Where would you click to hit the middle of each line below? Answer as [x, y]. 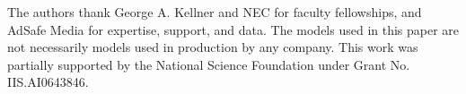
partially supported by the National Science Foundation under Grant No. [209, 64]
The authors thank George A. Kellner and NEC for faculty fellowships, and [215, 12]
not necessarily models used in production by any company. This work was [213, 47]
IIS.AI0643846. [48, 82]
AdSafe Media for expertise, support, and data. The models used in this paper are [233, 29]
